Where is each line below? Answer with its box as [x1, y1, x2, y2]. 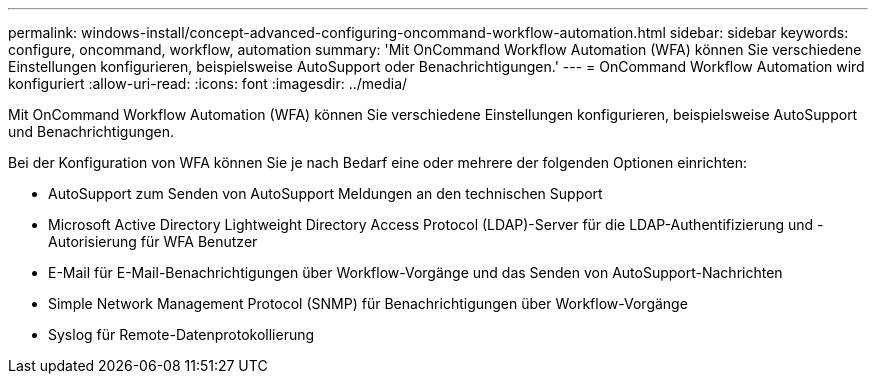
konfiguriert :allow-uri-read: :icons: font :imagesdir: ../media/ [8, 75, 408, 92]
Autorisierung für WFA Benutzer [48, 233, 258, 250]
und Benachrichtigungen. [8, 123, 175, 140]
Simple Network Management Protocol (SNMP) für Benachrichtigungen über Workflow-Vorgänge [48, 295, 688, 312]
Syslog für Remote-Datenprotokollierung [48, 326, 315, 343]
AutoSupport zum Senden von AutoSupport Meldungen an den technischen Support [48, 185, 603, 202]
